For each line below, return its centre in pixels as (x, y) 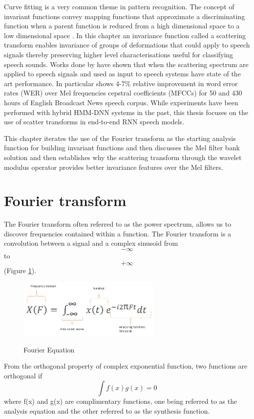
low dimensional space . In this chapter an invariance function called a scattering (125, 35)
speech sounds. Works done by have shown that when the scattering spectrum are (126, 64)
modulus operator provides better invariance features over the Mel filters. (114, 167)
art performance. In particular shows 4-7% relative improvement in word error (121, 83)
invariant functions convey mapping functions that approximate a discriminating (125, 16)
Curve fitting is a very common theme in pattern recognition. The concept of (119, 6)
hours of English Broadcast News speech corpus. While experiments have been (121, 102)
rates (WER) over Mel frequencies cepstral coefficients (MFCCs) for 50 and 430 (123, 93)
